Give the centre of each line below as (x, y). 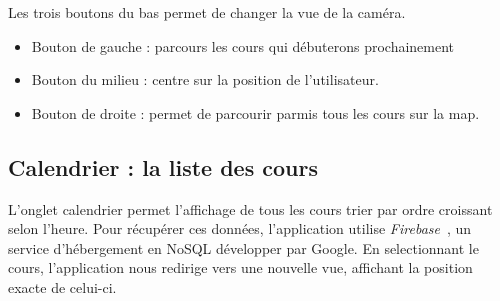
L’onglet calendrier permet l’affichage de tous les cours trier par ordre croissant (250, 208)
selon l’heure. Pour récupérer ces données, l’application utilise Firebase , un (240, 228)
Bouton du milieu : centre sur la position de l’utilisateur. (205, 79)
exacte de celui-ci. (62, 286)
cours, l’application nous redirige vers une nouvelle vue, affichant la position (240, 267)
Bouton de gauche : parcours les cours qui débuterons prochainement (243, 45)
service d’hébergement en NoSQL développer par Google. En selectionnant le (243, 247)
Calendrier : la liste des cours (163, 166)
